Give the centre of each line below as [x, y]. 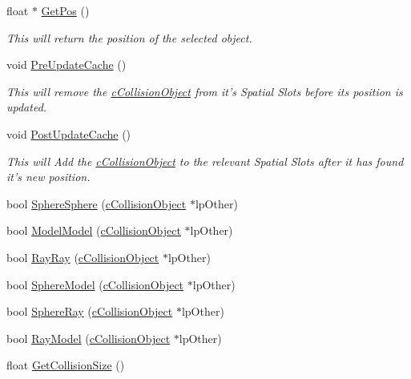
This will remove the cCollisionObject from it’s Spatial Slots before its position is [205, 91]
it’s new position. [48, 177]
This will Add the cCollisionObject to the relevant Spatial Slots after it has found [205, 161]
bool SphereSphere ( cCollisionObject [97, 203]
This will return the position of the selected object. [129, 37]
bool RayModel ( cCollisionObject [89, 338]
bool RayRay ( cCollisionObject [83, 257]
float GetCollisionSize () [66, 365]
